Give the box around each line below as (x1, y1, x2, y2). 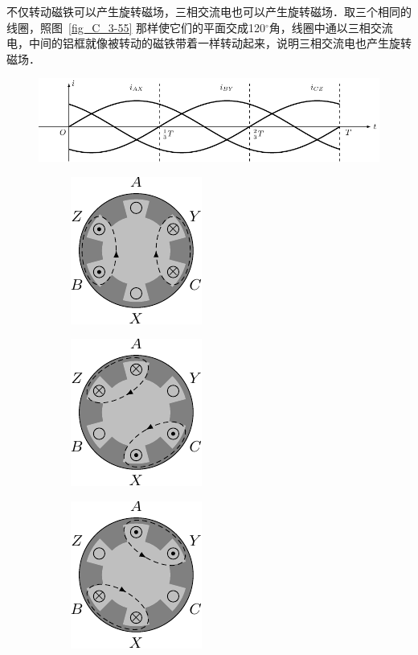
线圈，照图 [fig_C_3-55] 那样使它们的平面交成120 (6, 19, 266, 35)
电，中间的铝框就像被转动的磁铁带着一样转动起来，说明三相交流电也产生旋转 (6, 35, 412, 51)
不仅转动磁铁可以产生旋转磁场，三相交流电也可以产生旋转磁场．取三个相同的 (6, 3, 412, 19)
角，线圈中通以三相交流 (268, 19, 393, 35)
